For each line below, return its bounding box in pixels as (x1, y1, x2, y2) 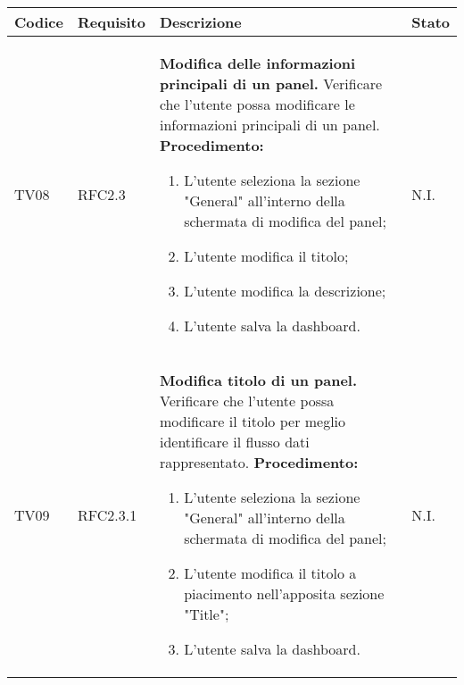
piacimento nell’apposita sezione (184, 583, 385, 604)
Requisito (77, 12, 145, 32)
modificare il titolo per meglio (159, 411, 346, 431)
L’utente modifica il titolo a (184, 563, 357, 583)
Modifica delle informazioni (159, 53, 356, 73)
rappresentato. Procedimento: (159, 452, 359, 472)
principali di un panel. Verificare (159, 73, 383, 94)
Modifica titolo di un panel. (159, 370, 358, 390)
